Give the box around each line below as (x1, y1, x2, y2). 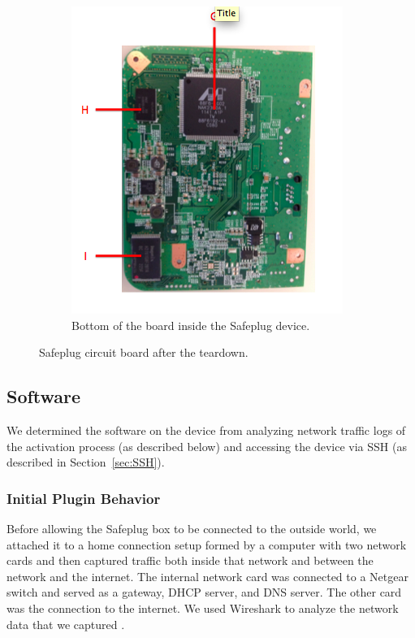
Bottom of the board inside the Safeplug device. (71, 316, 310, 333)
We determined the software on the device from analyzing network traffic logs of (6, 421, 406, 438)
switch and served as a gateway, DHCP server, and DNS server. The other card (6, 584, 402, 601)
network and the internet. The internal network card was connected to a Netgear (6, 567, 409, 584)
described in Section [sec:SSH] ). (6, 454, 165, 471)
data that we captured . (6, 615, 125, 632)
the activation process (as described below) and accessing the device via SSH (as (6, 437, 407, 454)
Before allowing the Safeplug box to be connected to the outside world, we (6, 519, 377, 536)
